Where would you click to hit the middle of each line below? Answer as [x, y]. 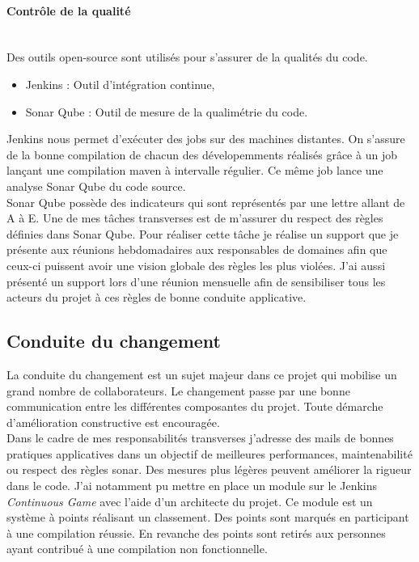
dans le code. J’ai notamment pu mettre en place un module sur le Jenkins [192, 486]
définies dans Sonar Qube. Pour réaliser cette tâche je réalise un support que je [203, 233]
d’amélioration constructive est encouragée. [113, 422]
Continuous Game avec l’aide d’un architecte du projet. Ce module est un [190, 501]
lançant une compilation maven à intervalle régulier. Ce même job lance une [195, 170]
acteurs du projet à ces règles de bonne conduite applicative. [157, 297]
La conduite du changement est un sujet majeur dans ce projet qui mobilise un [202, 374]
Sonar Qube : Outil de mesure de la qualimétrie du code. [167, 111]
